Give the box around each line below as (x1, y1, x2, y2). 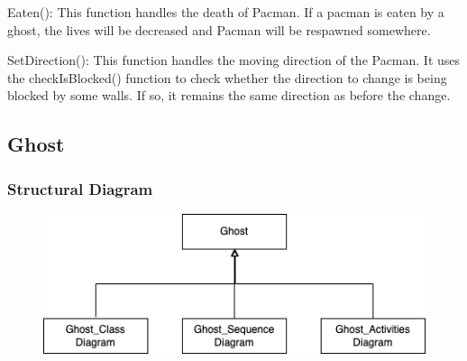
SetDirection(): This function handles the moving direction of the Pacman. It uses (7, 51, 461, 69)
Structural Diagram (7, 177, 153, 199)
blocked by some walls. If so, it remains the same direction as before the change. (7, 86, 451, 105)
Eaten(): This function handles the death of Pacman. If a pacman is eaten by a (7, 3, 444, 21)
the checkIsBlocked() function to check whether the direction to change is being (7, 68, 447, 87)
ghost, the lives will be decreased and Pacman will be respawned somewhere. (7, 20, 431, 39)
